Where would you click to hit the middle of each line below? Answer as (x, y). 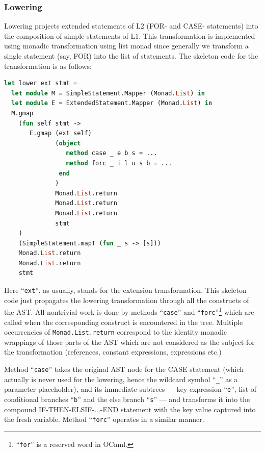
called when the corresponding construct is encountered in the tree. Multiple (124, 322)
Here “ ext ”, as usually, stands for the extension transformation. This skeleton (125, 290)
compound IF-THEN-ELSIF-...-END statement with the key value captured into (130, 409)
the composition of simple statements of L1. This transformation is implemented (130, 35)
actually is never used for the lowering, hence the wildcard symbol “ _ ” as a (121, 379)
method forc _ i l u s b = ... (119, 163)
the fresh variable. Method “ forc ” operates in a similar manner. (104, 419)
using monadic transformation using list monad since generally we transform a (126, 46)
